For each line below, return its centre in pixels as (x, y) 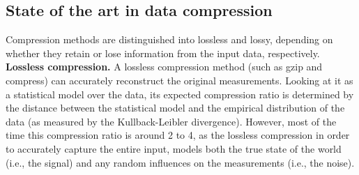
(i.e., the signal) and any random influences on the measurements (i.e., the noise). (180, 162)
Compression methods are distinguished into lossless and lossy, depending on (169, 39)
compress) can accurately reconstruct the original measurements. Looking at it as (179, 80)
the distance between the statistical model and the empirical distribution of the (175, 108)
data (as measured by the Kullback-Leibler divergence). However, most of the (171, 121)
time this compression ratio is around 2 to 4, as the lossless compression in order (178, 135)
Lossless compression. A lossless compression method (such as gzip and (164, 67)
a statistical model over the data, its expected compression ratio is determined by (180, 94)
